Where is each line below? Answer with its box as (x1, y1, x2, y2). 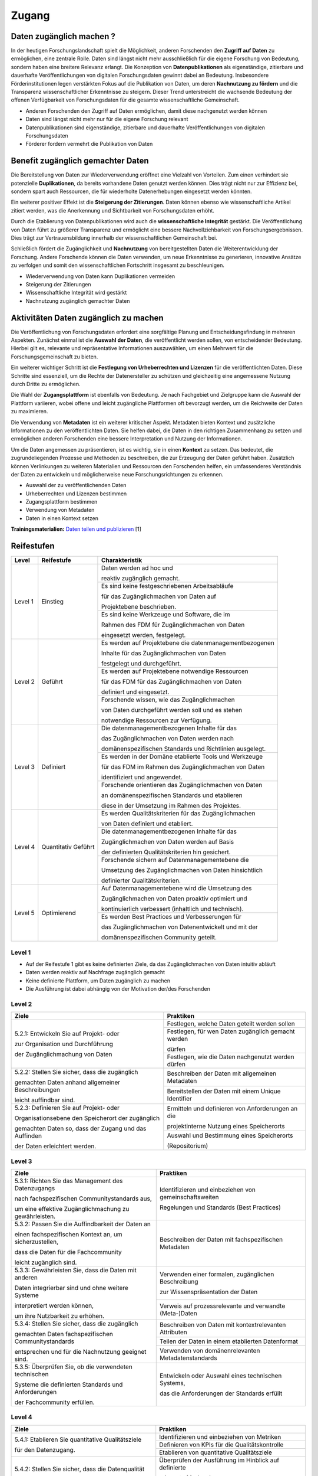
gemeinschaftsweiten (159, 1193, 219, 1201)
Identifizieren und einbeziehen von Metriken (159, 1432, 281, 1441)
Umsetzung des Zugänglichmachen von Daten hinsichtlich (101, 866, 263, 874)
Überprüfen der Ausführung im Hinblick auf (159, 1456, 280, 1464)
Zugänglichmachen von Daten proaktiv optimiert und (101, 894, 247, 903)
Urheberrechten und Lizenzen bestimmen (25, 490, 127, 497)
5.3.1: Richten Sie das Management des (14, 1177, 123, 1185)
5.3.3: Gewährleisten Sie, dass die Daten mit (14, 1266, 137, 1274)
